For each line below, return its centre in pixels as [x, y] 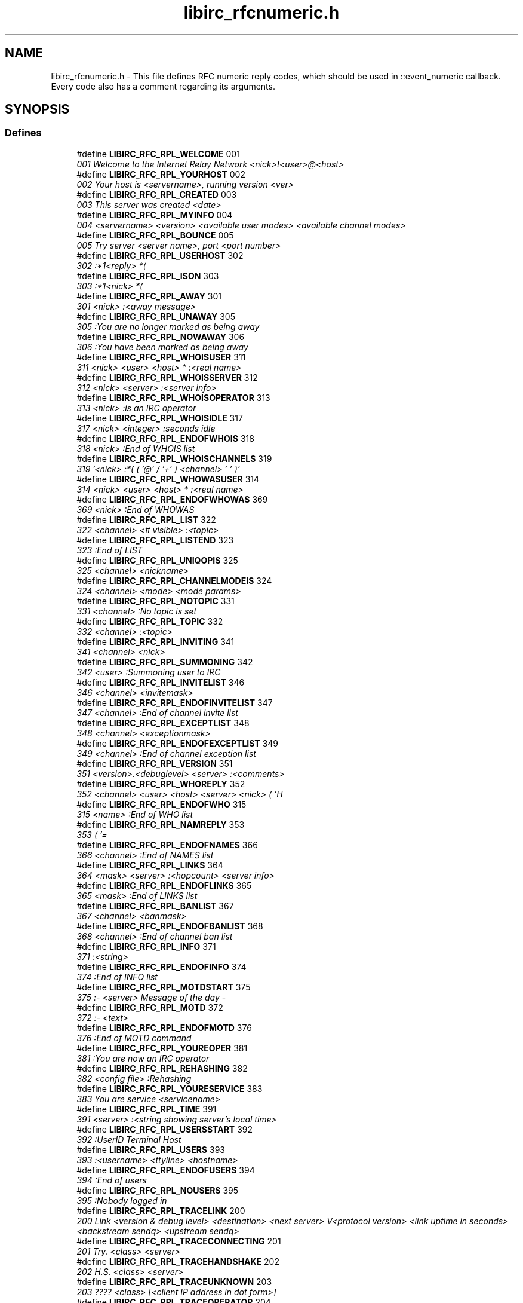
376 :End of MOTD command [134, 1038]
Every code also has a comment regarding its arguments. [163, 86]
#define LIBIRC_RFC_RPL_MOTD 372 [150, 1007]
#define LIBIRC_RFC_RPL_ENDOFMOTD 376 [164, 1027]
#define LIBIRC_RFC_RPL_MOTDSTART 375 [164, 987]
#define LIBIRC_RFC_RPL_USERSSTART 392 [165, 1129]
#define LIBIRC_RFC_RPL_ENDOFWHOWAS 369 [172, 499]
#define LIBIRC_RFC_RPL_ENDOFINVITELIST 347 [175, 702]
